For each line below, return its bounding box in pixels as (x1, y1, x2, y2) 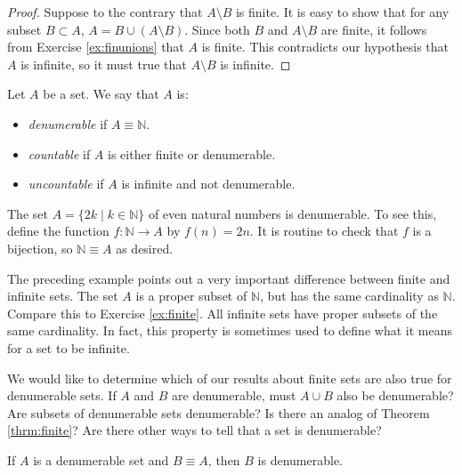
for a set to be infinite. (7, 338, 130, 357)
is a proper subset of (135, 286, 247, 305)
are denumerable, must (172, 386, 296, 405)
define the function (7, 221, 109, 240)
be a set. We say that (43, 85, 159, 103)
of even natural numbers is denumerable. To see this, (148, 204, 437, 222)
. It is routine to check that (249, 221, 399, 240)
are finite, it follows (320, 20, 427, 38)
